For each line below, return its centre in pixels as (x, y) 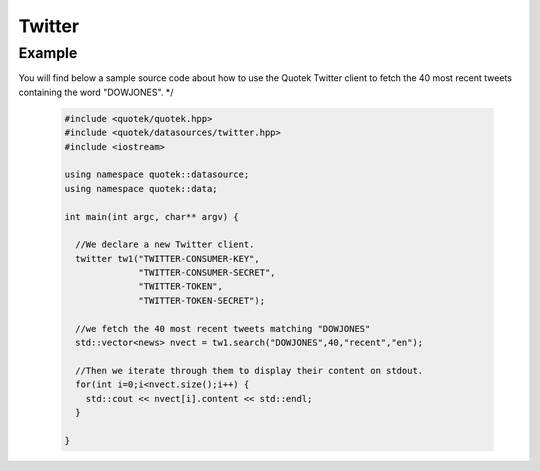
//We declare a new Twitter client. (165, 244)
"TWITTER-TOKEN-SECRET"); (201, 300)
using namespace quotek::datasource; (157, 174)
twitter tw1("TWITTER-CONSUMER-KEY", (167, 258)
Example (48, 53)
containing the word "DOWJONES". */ (96, 92)
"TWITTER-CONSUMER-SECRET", (207, 273)
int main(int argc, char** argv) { (151, 216)
